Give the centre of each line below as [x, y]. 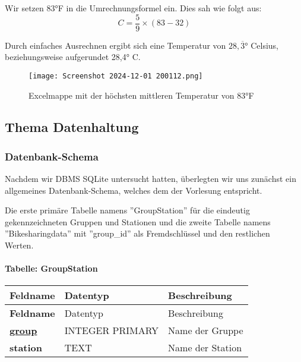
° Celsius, [262, 45]
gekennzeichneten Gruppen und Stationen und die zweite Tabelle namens [138, 221]
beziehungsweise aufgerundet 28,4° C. [73, 57]
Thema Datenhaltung [72, 127]
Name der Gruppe [206, 330]
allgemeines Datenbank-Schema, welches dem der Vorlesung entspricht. [134, 190]
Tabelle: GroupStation [51, 268]
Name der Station [205, 348]
